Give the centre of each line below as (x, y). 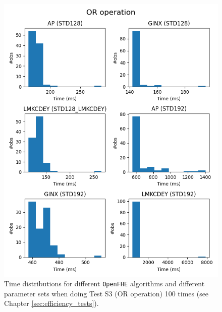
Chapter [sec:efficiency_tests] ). (51, 303)
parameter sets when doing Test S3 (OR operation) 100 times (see (106, 293)
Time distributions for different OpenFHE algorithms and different (104, 284)
